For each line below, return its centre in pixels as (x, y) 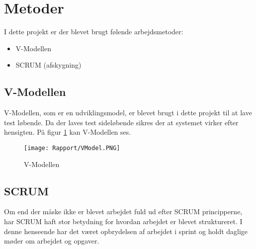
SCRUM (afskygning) (48, 65)
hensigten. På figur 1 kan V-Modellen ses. (68, 132)
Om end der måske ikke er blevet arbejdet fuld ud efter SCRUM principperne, (123, 211)
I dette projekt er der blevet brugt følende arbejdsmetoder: (94, 32)
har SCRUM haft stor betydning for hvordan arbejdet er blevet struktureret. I (123, 221)
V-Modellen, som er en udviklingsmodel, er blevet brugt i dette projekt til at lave (128, 113)
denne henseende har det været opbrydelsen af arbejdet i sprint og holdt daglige (126, 231)
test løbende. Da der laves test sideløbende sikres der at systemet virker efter (121, 122)
